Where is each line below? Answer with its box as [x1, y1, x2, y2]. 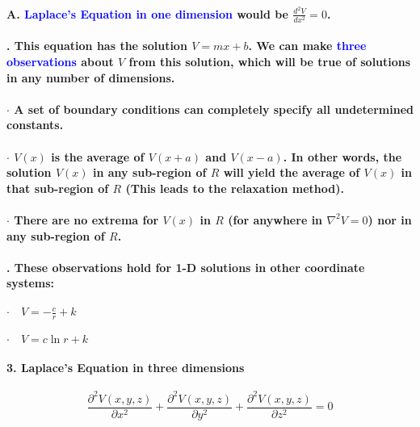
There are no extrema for [14, 211, 159, 228]
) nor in [367, 211, 412, 228]
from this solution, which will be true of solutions [128, 53, 411, 69]
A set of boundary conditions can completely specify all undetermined [14, 100, 414, 117]
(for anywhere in [228, 211, 323, 228]
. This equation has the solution [6, 37, 187, 54]
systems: [6, 274, 55, 291]
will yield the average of [223, 164, 360, 181]
